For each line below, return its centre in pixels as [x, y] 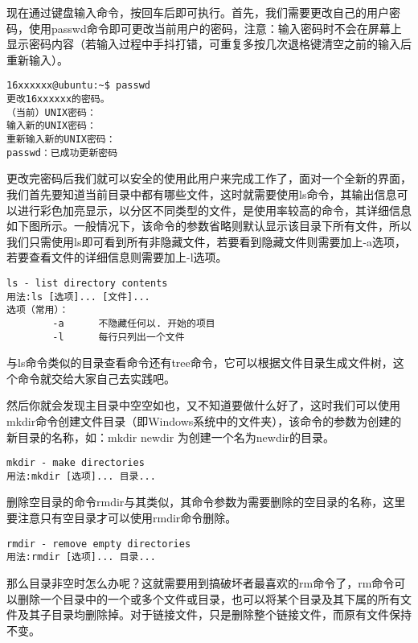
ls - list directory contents [87, 283]
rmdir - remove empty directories [99, 544]
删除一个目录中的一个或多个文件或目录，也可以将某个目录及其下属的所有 [209, 598]
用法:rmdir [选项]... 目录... [81, 557]
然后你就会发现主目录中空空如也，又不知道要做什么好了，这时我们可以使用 [203, 405]
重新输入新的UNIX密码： [61, 139]
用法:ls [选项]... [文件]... [78, 297]
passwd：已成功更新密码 [62, 153]
